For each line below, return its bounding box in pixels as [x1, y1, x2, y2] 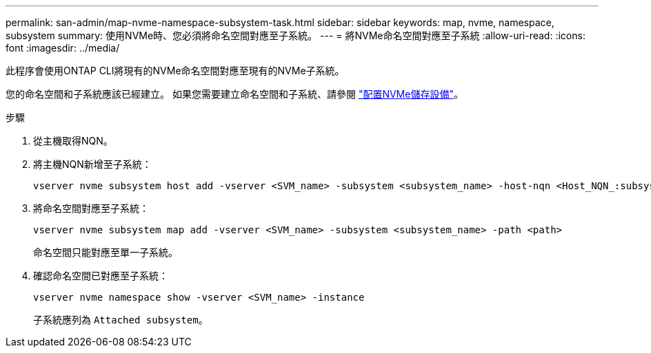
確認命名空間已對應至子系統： [33, 270, 168, 281]
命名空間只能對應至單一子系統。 [33, 246, 178, 258]
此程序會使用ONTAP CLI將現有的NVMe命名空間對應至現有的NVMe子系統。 [6, 65, 345, 76]
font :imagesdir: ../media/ [6, 42, 120, 54]
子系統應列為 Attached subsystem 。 [33, 314, 208, 325]
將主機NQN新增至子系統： [33, 158, 152, 170]
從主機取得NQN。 [33, 135, 113, 147]
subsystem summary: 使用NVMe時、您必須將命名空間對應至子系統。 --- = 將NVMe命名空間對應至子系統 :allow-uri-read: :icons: [6, 30, 585, 41]
